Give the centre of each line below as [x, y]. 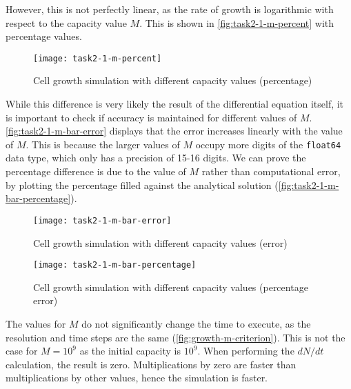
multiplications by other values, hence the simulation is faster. [137, 378]
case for [22, 351]
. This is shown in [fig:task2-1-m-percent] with [237, 22]
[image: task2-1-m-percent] [98, 58]
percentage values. [44, 36]
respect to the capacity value [66, 22]
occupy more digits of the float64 [268, 144]
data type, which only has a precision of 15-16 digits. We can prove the [156, 158]
